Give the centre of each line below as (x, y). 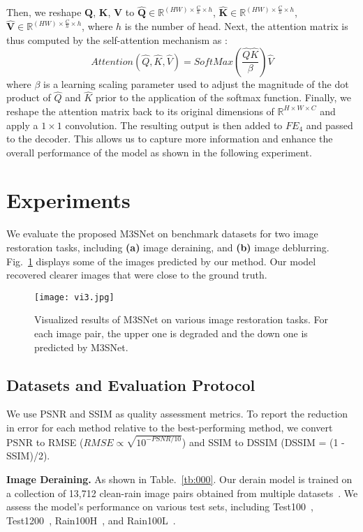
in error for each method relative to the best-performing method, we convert (170, 428)
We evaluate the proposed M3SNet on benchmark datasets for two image (162, 234)
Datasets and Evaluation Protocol (131, 384)
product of (29, 97)
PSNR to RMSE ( (45, 442)
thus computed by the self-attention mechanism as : (117, 39)
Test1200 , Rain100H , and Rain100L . (91, 520)
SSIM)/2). (28, 456)
